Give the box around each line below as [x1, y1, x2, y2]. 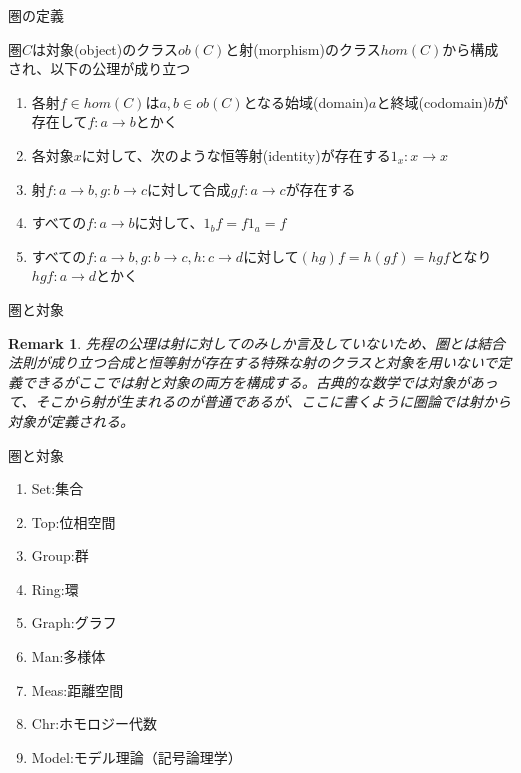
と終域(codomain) [376, 91, 489, 112]
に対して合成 [147, 178, 231, 199]
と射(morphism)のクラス [225, 38, 381, 59]
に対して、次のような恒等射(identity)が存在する [81, 144, 391, 165]
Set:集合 [31, 478, 84, 499]
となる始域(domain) [243, 91, 370, 112]
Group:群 [31, 545, 89, 566]
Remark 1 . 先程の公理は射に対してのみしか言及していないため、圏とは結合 [8, 332, 505, 353]
